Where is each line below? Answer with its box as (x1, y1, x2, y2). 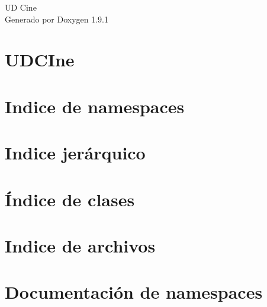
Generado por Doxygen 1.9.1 (5, 12, 108, 25)
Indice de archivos (5, 233, 156, 257)
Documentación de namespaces (5, 280, 263, 304)
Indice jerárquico (5, 140, 146, 165)
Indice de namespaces (5, 94, 185, 118)
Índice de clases (5, 187, 135, 211)
